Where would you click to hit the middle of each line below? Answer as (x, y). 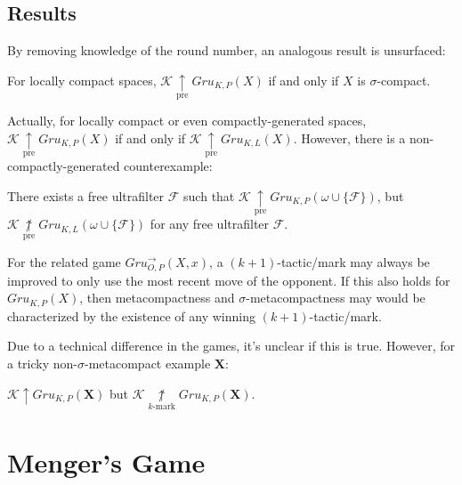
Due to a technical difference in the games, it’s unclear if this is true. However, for (231, 346)
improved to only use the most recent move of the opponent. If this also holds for (229, 280)
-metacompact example (148, 363)
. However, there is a (349, 137)
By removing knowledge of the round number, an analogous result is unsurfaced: (227, 50)
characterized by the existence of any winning (131, 315)
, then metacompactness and (157, 298)
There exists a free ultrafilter (86, 195)
